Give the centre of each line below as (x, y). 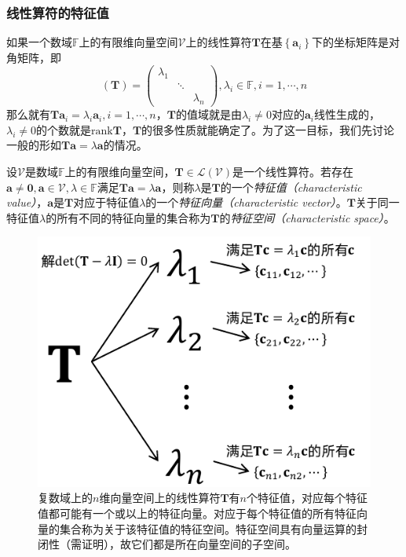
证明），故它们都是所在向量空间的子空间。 (188, 544)
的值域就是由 (208, 114)
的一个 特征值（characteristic (291, 187)
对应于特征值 (106, 202)
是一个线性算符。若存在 (293, 171)
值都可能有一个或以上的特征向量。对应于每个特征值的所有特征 (197, 513)
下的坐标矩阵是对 (355, 42)
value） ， (27, 202)
